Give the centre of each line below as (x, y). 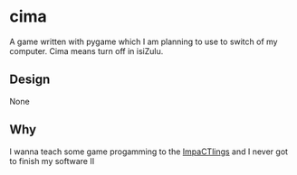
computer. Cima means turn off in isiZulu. (86, 51)
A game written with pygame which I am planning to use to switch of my (144, 41)
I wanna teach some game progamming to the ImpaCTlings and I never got (148, 152)
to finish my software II (52, 161)
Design (30, 80)
